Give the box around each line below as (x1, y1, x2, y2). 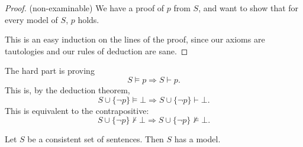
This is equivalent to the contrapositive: (5, 104, 149, 116)
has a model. (174, 133, 221, 145)
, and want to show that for (198, 2, 299, 14)
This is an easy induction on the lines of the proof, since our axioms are (5, 33, 265, 45)
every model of (5, 13, 58, 25)
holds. (78, 13, 99, 25)
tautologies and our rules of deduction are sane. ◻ (5, 44, 188, 57)
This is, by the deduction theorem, (5, 83, 130, 96)
